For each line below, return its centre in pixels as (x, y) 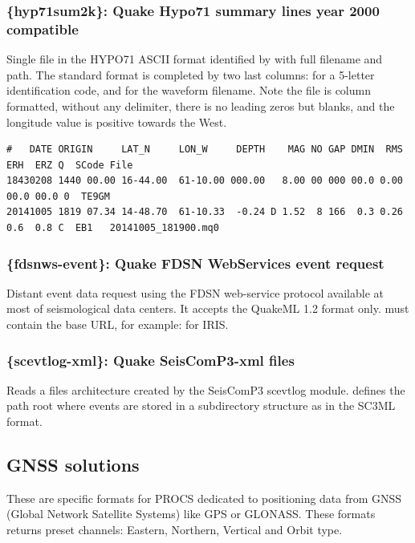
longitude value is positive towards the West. (117, 122)
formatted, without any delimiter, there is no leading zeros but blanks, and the (201, 105)
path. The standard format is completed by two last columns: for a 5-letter (191, 74)
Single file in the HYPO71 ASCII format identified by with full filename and (195, 59)
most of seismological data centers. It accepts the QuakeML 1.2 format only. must (208, 308)
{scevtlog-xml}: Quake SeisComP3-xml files (151, 360)
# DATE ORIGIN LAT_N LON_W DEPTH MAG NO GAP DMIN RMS (205, 150)
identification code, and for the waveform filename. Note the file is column (189, 90)
